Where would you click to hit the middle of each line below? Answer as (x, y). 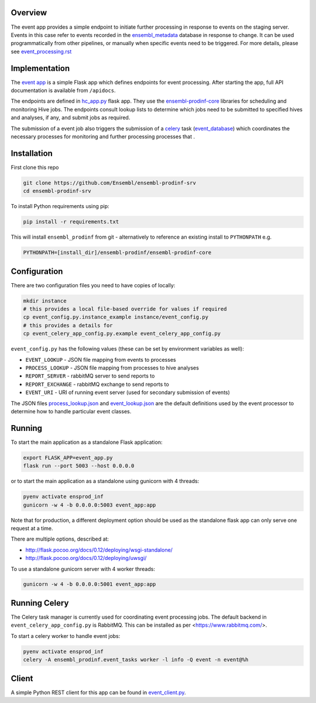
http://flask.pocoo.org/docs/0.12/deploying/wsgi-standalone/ (99, 550)
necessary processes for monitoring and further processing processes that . (103, 136)
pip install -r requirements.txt (71, 222)
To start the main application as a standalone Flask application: (87, 442)
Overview (29, 13)
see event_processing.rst (41, 51)
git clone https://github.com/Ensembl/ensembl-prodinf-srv (109, 183)
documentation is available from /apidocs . (63, 90)
